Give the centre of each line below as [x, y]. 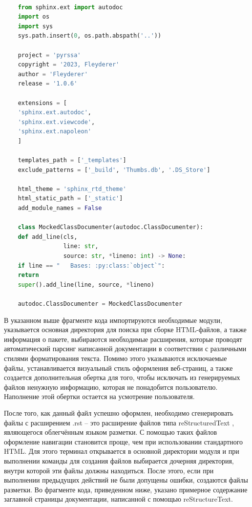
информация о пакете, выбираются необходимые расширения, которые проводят [123, 339]
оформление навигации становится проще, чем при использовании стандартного [124, 441]
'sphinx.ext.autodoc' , [54, 113]
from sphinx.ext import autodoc [70, 7]
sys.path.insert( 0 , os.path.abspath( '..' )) [90, 36]
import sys [35, 26]
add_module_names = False [60, 208]
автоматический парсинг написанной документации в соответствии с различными [125, 349]
